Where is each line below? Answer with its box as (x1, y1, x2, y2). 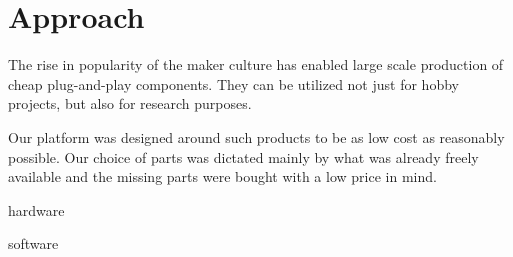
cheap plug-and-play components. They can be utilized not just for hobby (8, 73, 459, 94)
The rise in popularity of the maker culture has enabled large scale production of (8, 54, 504, 75)
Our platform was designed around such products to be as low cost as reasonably (8, 126, 505, 147)
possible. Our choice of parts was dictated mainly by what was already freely (8, 146, 479, 167)
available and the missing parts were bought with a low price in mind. (8, 166, 437, 187)
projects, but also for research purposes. (8, 93, 252, 114)
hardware (8, 199, 65, 220)
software (8, 233, 59, 254)
